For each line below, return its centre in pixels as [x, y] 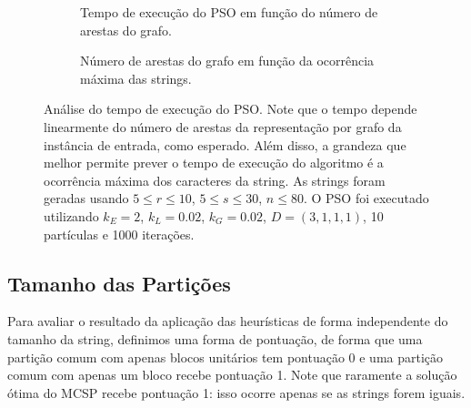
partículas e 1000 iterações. [119, 234]
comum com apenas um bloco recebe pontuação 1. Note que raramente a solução [232, 375]
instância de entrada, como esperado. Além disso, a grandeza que [225, 144]
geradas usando [86, 198]
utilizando [71, 215]
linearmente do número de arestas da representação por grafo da [223, 126]
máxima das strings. [136, 78]
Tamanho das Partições [119, 283]
